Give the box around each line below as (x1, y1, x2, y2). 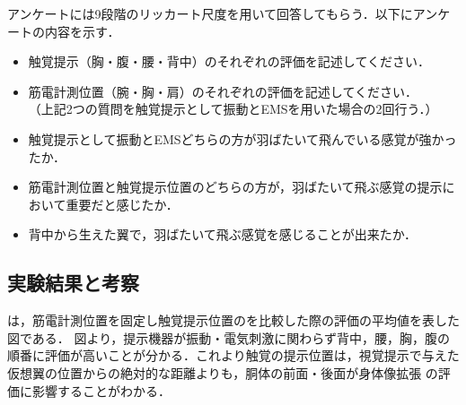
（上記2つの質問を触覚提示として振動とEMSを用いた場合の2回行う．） (28, 99, 438, 118)
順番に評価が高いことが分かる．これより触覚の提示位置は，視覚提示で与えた (7, 346, 460, 365)
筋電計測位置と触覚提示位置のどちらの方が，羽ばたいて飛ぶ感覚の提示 (28, 177, 443, 196)
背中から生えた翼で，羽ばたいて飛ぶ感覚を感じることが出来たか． (28, 225, 418, 244)
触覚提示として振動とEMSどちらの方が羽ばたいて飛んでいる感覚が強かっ (28, 129, 457, 148)
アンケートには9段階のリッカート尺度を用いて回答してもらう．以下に (7, 4, 413, 22)
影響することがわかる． (31, 381, 171, 400)
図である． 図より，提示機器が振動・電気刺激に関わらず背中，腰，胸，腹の (7, 328, 450, 347)
